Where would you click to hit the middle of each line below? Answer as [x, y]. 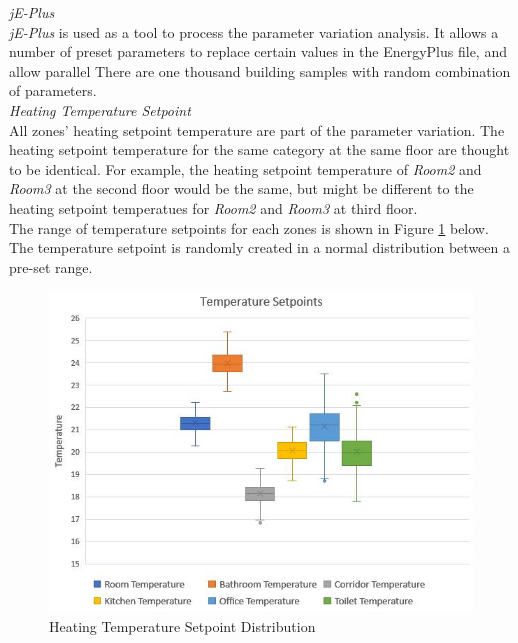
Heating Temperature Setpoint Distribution [182, 625]
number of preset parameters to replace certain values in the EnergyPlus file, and [258, 51]
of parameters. [53, 90]
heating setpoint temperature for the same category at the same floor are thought [259, 149]
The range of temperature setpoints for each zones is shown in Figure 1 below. [249, 227]
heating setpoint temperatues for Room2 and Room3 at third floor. [213, 207]
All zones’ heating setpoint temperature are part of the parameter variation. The [257, 129]
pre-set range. [51, 266]
